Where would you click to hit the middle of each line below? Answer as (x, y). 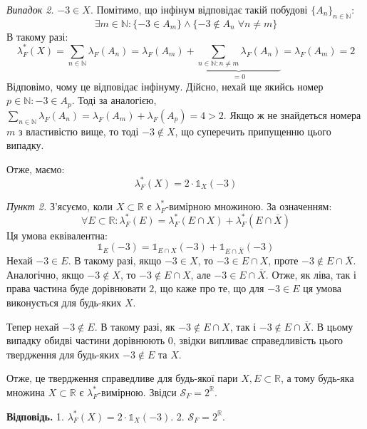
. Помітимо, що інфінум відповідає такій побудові (199, 9)
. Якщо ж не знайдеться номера (292, 114)
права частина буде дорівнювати (76, 288)
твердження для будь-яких (63, 354)
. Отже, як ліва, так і (311, 274)
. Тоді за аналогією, (114, 100)
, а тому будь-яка (317, 378)
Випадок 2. (30, 9)
